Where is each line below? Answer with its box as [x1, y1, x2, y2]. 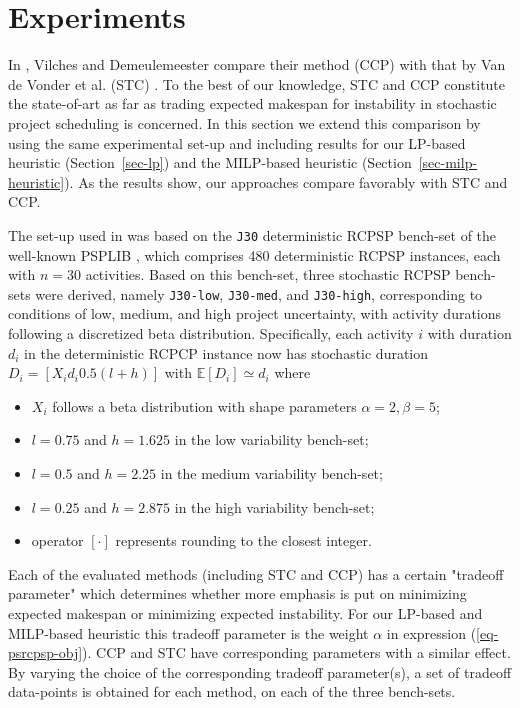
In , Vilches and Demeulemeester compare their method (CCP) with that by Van [8, 54, 506, 75]
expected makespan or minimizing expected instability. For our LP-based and [8, 602, 483, 623]
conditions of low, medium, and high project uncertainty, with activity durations [8, 303, 502, 324]
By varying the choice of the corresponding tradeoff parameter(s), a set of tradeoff [8, 661, 512, 682]
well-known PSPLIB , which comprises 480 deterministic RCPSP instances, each [8, 244, 501, 265]
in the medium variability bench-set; [160, 462, 383, 483]
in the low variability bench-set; [174, 429, 369, 450]
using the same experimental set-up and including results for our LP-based [8, 132, 466, 153]
